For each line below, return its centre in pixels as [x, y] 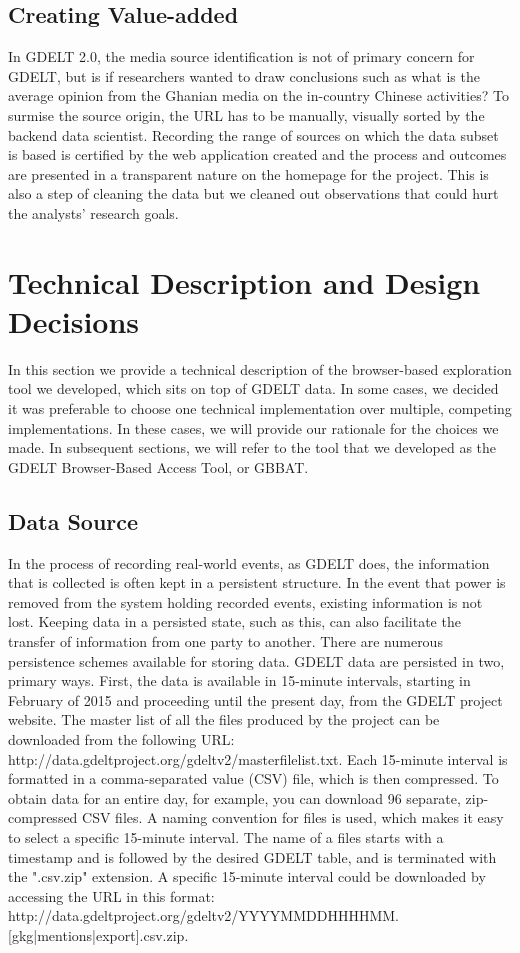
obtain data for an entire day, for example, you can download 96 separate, [234, 797]
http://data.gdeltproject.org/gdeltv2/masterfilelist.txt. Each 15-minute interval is [258, 758]
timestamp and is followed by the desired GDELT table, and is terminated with [252, 856]
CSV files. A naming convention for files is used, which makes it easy [293, 817]
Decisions [74, 320]
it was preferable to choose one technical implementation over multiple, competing [260, 408]
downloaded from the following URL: [121, 738]
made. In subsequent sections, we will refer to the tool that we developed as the [252, 447]
